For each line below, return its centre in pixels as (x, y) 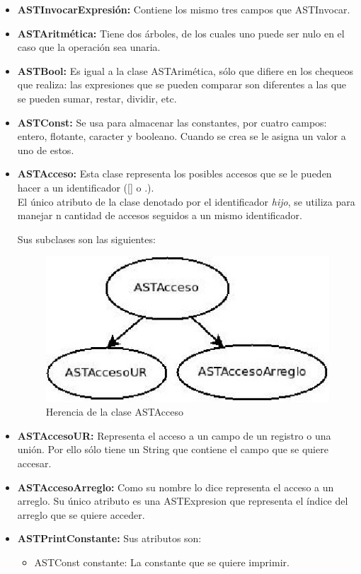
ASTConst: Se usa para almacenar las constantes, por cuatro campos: (172, 122)
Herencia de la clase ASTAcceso (114, 412)
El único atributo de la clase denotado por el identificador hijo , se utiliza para (186, 201)
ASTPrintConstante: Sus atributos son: (109, 538)
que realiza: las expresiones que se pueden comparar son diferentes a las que (182, 84)
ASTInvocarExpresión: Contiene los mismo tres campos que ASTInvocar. (184, 9)
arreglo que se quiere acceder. (81, 514)
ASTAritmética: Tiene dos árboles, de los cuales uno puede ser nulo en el (181, 33)
